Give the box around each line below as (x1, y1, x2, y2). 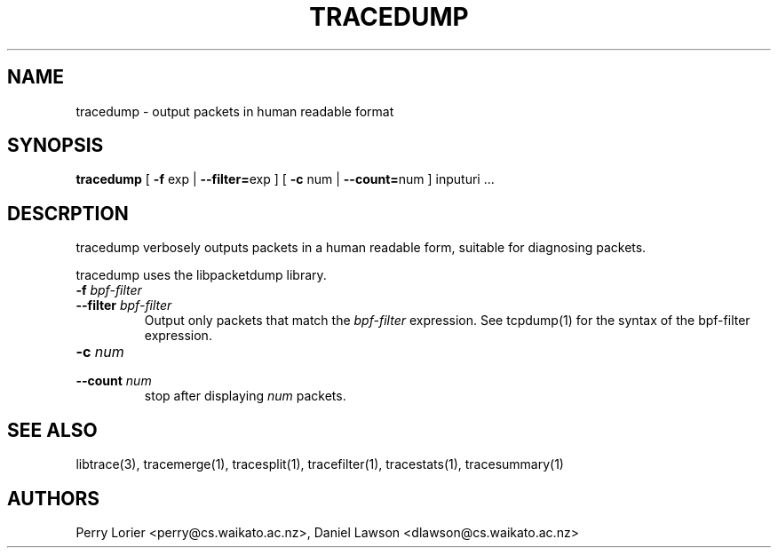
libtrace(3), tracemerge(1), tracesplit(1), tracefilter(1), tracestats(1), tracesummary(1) (75, 456, 564, 472)
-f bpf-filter (75, 282, 142, 298)
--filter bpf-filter (75, 297, 172, 313)
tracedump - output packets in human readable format (75, 103, 394, 119)
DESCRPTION (7, 202, 129, 225)
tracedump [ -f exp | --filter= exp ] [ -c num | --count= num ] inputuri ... (75, 171, 495, 187)
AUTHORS (7, 487, 100, 510)
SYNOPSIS (7, 134, 104, 157)
